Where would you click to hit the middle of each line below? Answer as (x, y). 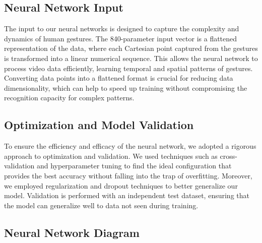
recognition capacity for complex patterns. (69, 98)
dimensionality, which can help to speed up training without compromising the (126, 87)
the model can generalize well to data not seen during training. (101, 205)
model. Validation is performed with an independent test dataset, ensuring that (127, 195)
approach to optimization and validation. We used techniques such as (111, 156)
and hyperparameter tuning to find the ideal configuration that (134, 166)
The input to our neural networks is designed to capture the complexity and (122, 28)
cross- (228, 156)
